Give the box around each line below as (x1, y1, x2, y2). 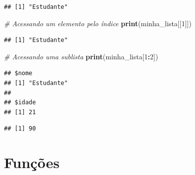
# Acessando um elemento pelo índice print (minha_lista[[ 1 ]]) (4, 18, 192, 28)
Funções (4, 152, 60, 173)
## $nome (4, 70, 33, 77)
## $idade (4, 99, 36, 106)
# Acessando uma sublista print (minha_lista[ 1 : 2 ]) (4, 51, 158, 61)
